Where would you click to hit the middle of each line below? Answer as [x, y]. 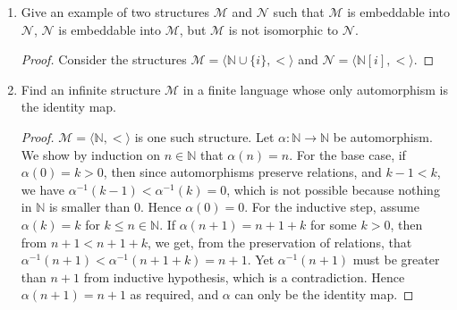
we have [42, 189]
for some [333, 224]
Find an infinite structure [91, 89]
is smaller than [89, 207]
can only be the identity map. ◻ [324, 294]
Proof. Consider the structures [104, 59]
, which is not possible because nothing [333, 189]
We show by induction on [91, 154]
